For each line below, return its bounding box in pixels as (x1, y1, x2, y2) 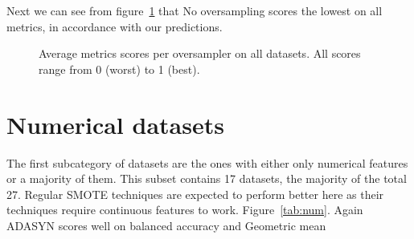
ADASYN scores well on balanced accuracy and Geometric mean (6, 217, 326, 233)
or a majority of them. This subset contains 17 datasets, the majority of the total (6, 170, 407, 187)
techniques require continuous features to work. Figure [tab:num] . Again (6, 201, 363, 218)
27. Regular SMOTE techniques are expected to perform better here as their (6, 185, 384, 202)
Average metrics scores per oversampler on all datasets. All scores (39, 45, 361, 62)
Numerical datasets (6, 107, 224, 140)
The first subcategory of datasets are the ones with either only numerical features (6, 154, 408, 171)
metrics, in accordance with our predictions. (6, 18, 223, 34)
